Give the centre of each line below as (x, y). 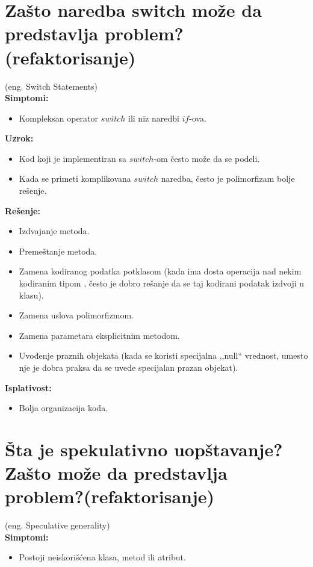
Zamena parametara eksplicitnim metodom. (99, 335)
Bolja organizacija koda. (64, 408)
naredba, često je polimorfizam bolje (228, 178)
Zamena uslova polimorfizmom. (76, 315)
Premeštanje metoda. (58, 251)
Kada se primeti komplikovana (75, 178)
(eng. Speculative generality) (57, 525)
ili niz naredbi (154, 118)
